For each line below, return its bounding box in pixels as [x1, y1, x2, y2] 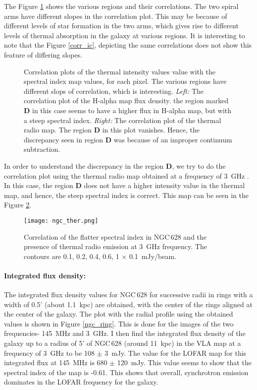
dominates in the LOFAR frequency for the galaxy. [4, 377, 158, 387]
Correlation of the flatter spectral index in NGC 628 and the [24, 231, 207, 242]
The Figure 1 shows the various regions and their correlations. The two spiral [4, 1, 239, 11]
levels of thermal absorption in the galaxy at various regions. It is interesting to [4, 30, 245, 40]
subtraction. [24, 144, 60, 154]
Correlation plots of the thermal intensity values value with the [24, 66, 215, 76]
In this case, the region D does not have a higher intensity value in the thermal [4, 180, 245, 191]
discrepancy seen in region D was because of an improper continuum [24, 134, 232, 144]
